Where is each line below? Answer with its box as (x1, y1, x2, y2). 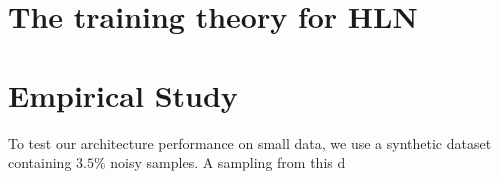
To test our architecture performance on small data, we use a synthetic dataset (8, 132, 492, 153)
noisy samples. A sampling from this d (110, 152, 346, 173)
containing (8, 152, 72, 173)
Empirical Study (8, 74, 238, 115)
